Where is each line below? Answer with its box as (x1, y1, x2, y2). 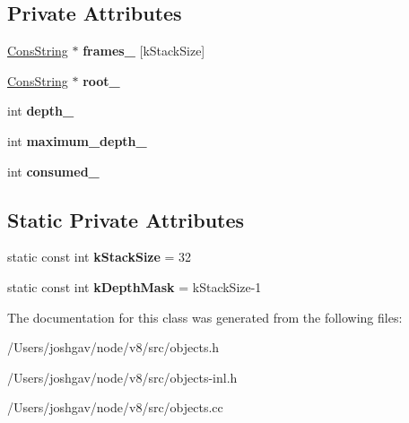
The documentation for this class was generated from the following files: (7, 307, 403, 326)
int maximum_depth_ (7, 131, 147, 150)
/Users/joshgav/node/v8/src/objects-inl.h (7, 367, 238, 386)
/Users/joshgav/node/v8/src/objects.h (7, 338, 220, 357)
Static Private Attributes (7, 205, 245, 233)
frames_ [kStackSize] (83, 41, 205, 60)
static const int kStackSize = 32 (7, 247, 192, 266)
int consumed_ (7, 161, 100, 180)
